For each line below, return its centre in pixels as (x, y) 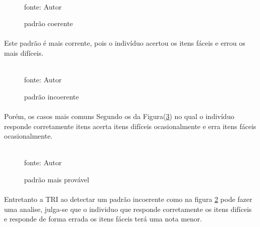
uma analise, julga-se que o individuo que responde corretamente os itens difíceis (128, 209)
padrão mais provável (57, 179)
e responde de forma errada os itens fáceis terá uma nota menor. (103, 219)
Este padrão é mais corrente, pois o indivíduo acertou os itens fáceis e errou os (125, 43)
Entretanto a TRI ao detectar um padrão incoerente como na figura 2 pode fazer (128, 199)
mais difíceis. (24, 52)
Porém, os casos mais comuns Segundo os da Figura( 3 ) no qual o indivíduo (119, 116)
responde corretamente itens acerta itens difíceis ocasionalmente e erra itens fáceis (130, 126)
